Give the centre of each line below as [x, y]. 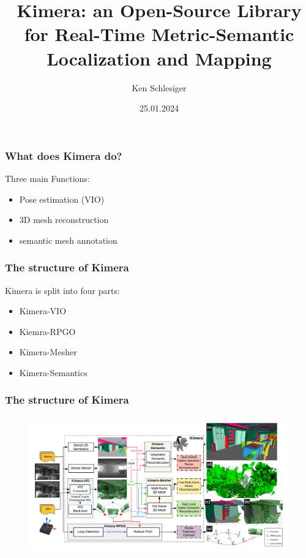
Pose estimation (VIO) [62, 199]
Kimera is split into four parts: [62, 290]
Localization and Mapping [159, 58]
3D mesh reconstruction [64, 220]
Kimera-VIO [43, 311]
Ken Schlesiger [159, 87]
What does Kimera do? [64, 155]
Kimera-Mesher [48, 352]
